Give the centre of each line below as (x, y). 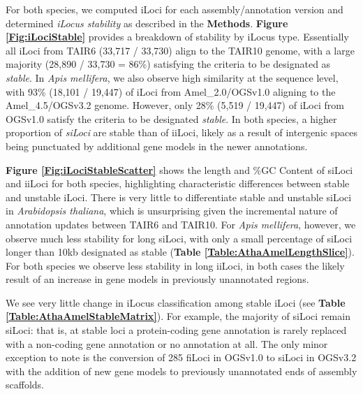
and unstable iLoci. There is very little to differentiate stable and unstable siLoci (179, 197)
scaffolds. (25, 385)
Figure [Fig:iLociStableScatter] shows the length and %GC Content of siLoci (179, 169)
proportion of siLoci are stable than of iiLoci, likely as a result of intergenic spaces (181, 132)
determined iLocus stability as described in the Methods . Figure (147, 23)
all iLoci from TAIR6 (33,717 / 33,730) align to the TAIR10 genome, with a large (180, 50)
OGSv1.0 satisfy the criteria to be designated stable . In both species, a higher (171, 118)
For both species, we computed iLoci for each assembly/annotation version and (175, 9)
